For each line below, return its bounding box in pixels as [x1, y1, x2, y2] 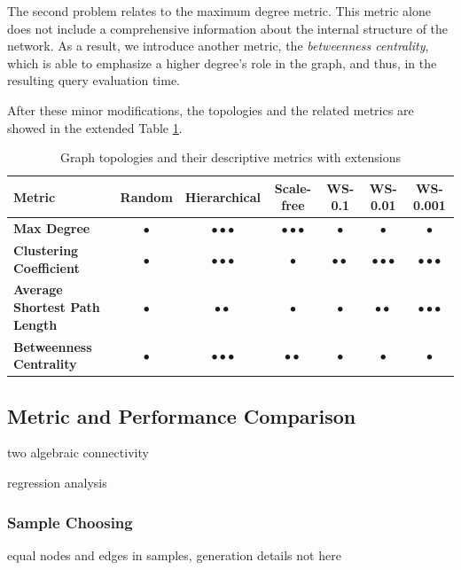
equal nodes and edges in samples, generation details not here [7, 545, 341, 564]
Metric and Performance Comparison [7, 402, 356, 429]
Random [120, 187, 173, 206]
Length [13, 315, 58, 333]
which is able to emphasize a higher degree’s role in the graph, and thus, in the [7, 53, 437, 72]
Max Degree [13, 219, 90, 238]
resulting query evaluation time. [7, 71, 181, 90]
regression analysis [7, 472, 107, 491]
